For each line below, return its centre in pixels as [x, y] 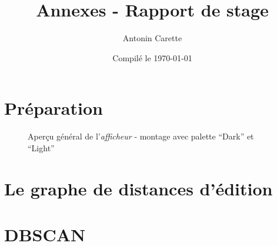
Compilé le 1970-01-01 [152, 57]
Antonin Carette [152, 38]
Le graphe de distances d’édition [138, 188]
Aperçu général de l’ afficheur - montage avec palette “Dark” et [141, 136]
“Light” [41, 147]
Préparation [54, 108]
